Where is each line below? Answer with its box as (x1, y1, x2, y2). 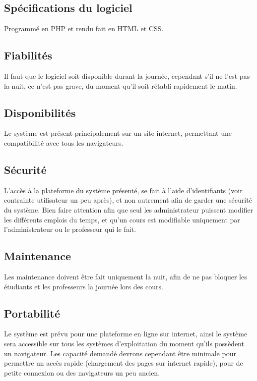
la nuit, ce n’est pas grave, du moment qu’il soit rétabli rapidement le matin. (4, 80, 237, 91)
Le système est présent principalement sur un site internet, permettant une (4, 128, 232, 138)
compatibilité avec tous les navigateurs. (4, 137, 124, 148)
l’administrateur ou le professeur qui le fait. (4, 224, 136, 234)
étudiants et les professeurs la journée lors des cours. (4, 281, 163, 291)
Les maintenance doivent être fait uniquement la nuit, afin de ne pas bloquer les (4, 271, 247, 281)
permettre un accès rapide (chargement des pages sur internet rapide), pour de (4, 358, 243, 368)
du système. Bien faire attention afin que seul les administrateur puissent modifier (4, 204, 254, 215)
